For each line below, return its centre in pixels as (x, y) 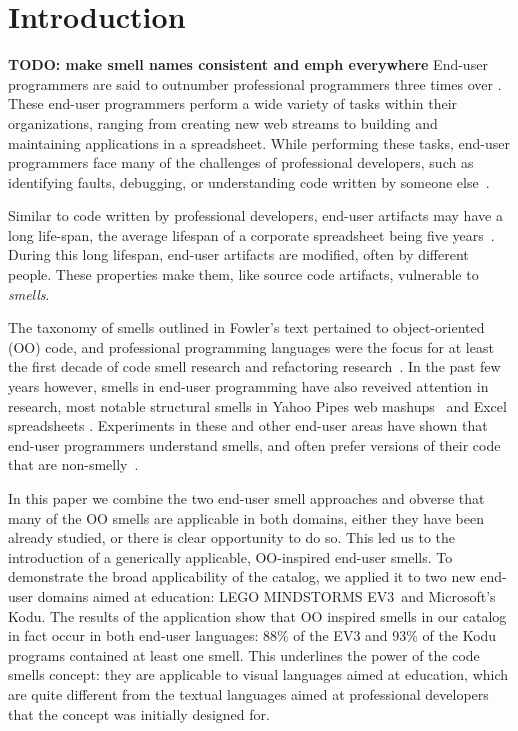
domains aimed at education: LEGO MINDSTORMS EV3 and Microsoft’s (266, 595)
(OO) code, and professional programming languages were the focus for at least (251, 346)
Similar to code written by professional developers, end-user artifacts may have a (255, 215)
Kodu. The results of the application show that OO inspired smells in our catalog (257, 615)
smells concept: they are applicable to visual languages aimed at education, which (258, 674)
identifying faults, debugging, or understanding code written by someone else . (249, 181)
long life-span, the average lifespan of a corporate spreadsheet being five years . (251, 234)
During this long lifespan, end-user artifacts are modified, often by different (238, 254)
